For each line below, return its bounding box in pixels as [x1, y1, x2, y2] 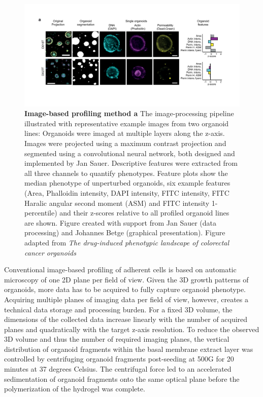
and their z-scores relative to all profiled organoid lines [59, 207, 229, 218]
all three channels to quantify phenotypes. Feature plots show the [24, 167, 228, 178]
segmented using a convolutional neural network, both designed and [24, 148, 235, 158]
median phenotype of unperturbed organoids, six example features [24, 177, 231, 188]
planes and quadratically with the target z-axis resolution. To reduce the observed [4, 323, 259, 334]
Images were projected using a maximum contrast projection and [24, 138, 226, 149]
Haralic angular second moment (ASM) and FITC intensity [24, 197, 210, 208]
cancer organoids [24, 247, 76, 258]
